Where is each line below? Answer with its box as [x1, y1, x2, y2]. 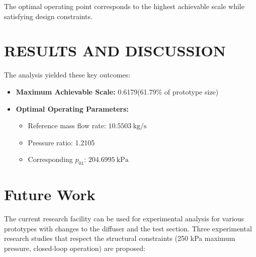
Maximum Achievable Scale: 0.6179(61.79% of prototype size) [16, 86, 219, 97]
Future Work [4, 184, 96, 205]
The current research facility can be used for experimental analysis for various [4, 213, 244, 224]
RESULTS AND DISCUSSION [4, 40, 226, 61]
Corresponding [28, 154, 73, 164]
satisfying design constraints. [4, 11, 93, 21]
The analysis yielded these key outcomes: [4, 69, 131, 80]
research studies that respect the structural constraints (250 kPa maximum [4, 233, 235, 243]
